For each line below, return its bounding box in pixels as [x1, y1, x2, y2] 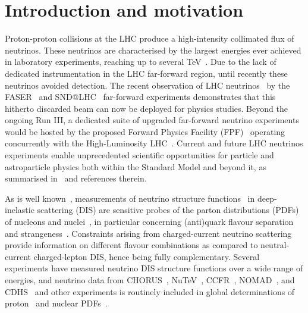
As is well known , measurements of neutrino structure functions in [5, 192, 255, 204]
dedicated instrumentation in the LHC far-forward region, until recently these [5, 67, 288, 79]
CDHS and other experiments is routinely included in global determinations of [5, 285, 295, 298]
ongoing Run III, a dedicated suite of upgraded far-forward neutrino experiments [5, 114, 299, 126]
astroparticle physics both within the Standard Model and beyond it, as [5, 160, 266, 173]
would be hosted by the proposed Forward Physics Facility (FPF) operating [5, 125, 285, 137]
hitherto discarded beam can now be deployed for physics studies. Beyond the [5, 102, 288, 114]
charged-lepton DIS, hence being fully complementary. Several [33, 250, 260, 262]
